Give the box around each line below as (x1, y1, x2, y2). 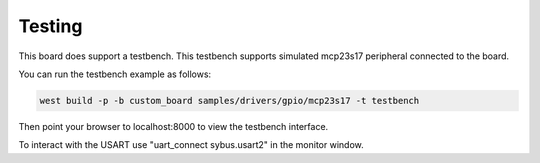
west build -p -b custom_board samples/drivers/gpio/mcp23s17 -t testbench (39, 95, 420, 106)
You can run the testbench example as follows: (18, 68, 212, 80)
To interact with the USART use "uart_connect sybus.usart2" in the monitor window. (18, 139, 364, 151)
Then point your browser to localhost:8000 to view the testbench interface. (18, 120, 329, 132)
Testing (18, 15, 83, 37)
